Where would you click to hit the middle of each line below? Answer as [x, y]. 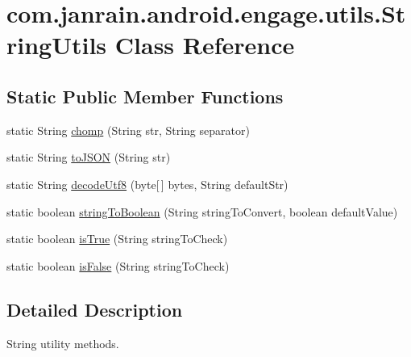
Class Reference [205, 45]
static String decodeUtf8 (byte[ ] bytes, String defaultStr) [147, 184]
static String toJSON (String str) [89, 157]
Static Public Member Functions [145, 96]
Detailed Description [95, 309]
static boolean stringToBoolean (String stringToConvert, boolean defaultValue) [202, 211]
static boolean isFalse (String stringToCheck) [118, 265]
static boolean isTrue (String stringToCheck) [117, 239]
